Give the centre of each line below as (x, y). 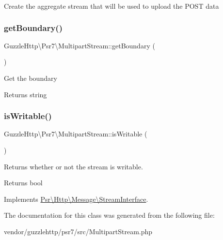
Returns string (25, 94)
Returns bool (23, 183)
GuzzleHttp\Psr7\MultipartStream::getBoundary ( (80, 45)
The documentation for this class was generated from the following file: (109, 215)
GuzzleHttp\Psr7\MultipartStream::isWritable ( (76, 134)
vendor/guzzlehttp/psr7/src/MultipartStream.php (78, 231)
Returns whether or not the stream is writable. (73, 166)
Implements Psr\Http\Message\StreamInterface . (76, 199)
